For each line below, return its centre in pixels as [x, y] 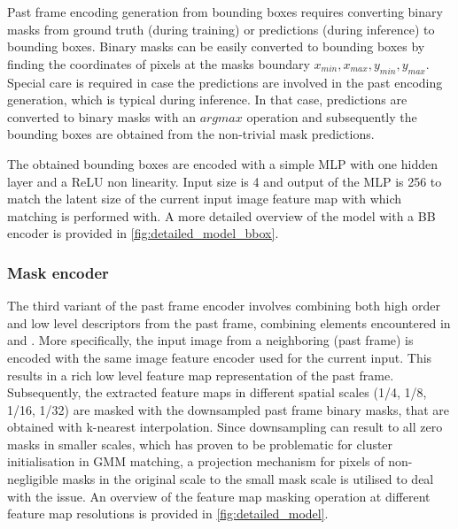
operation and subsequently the [332, 116]
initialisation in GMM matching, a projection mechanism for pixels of [196, 461]
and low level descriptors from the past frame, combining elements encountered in [229, 322]
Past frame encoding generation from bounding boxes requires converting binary [225, 11]
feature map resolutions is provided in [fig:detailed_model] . [168, 514]
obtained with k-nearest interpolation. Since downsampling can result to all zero [225, 427]
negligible [33, 479]
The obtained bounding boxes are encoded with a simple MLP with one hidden [222, 163]
